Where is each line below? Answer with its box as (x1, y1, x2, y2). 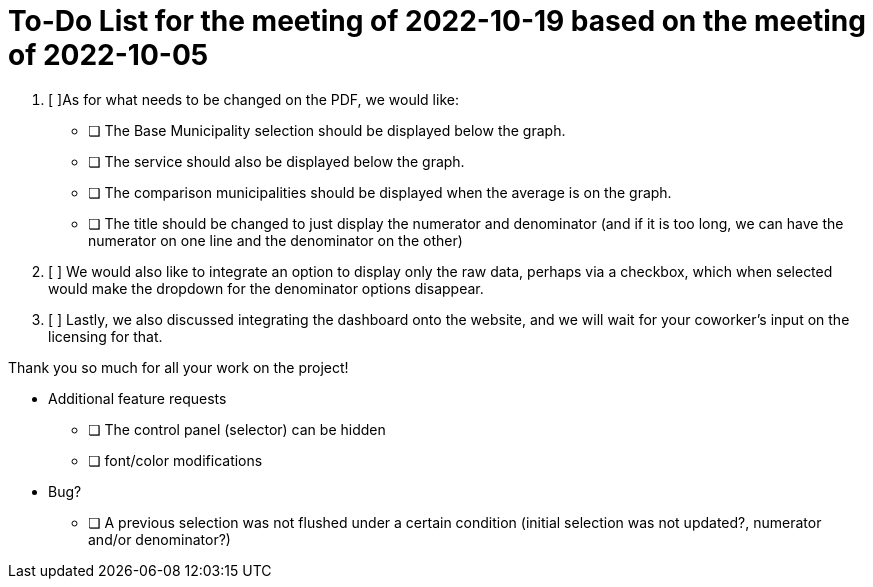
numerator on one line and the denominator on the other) (88, 231, 463, 249)
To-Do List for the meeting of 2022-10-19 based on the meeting (8, 4, 866, 38)
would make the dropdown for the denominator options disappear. (48, 279, 484, 297)
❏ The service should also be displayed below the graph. (88, 152, 465, 170)
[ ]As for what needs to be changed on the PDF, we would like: (48, 90, 459, 108)
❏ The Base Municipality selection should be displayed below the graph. (88, 121, 566, 139)
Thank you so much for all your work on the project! (8, 358, 349, 376)
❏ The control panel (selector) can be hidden (88, 420, 386, 438)
